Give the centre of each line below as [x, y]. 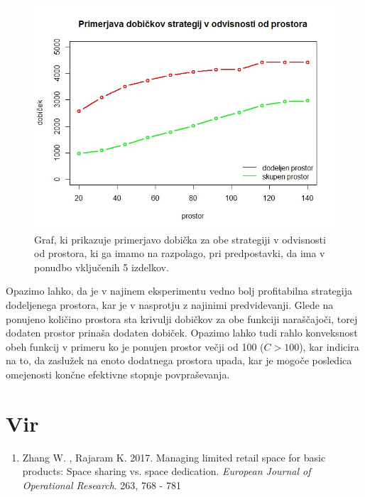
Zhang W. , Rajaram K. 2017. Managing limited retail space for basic [174, 457]
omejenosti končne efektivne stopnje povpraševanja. [118, 374]
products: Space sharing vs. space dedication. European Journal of [167, 471]
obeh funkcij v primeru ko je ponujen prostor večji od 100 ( [135, 346]
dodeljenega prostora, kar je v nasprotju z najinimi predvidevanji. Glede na [170, 304]
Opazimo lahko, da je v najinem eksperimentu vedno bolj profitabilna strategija [179, 291]
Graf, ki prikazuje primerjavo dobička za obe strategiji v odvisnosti [180, 239]
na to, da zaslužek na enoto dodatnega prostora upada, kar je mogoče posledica [179, 360]
